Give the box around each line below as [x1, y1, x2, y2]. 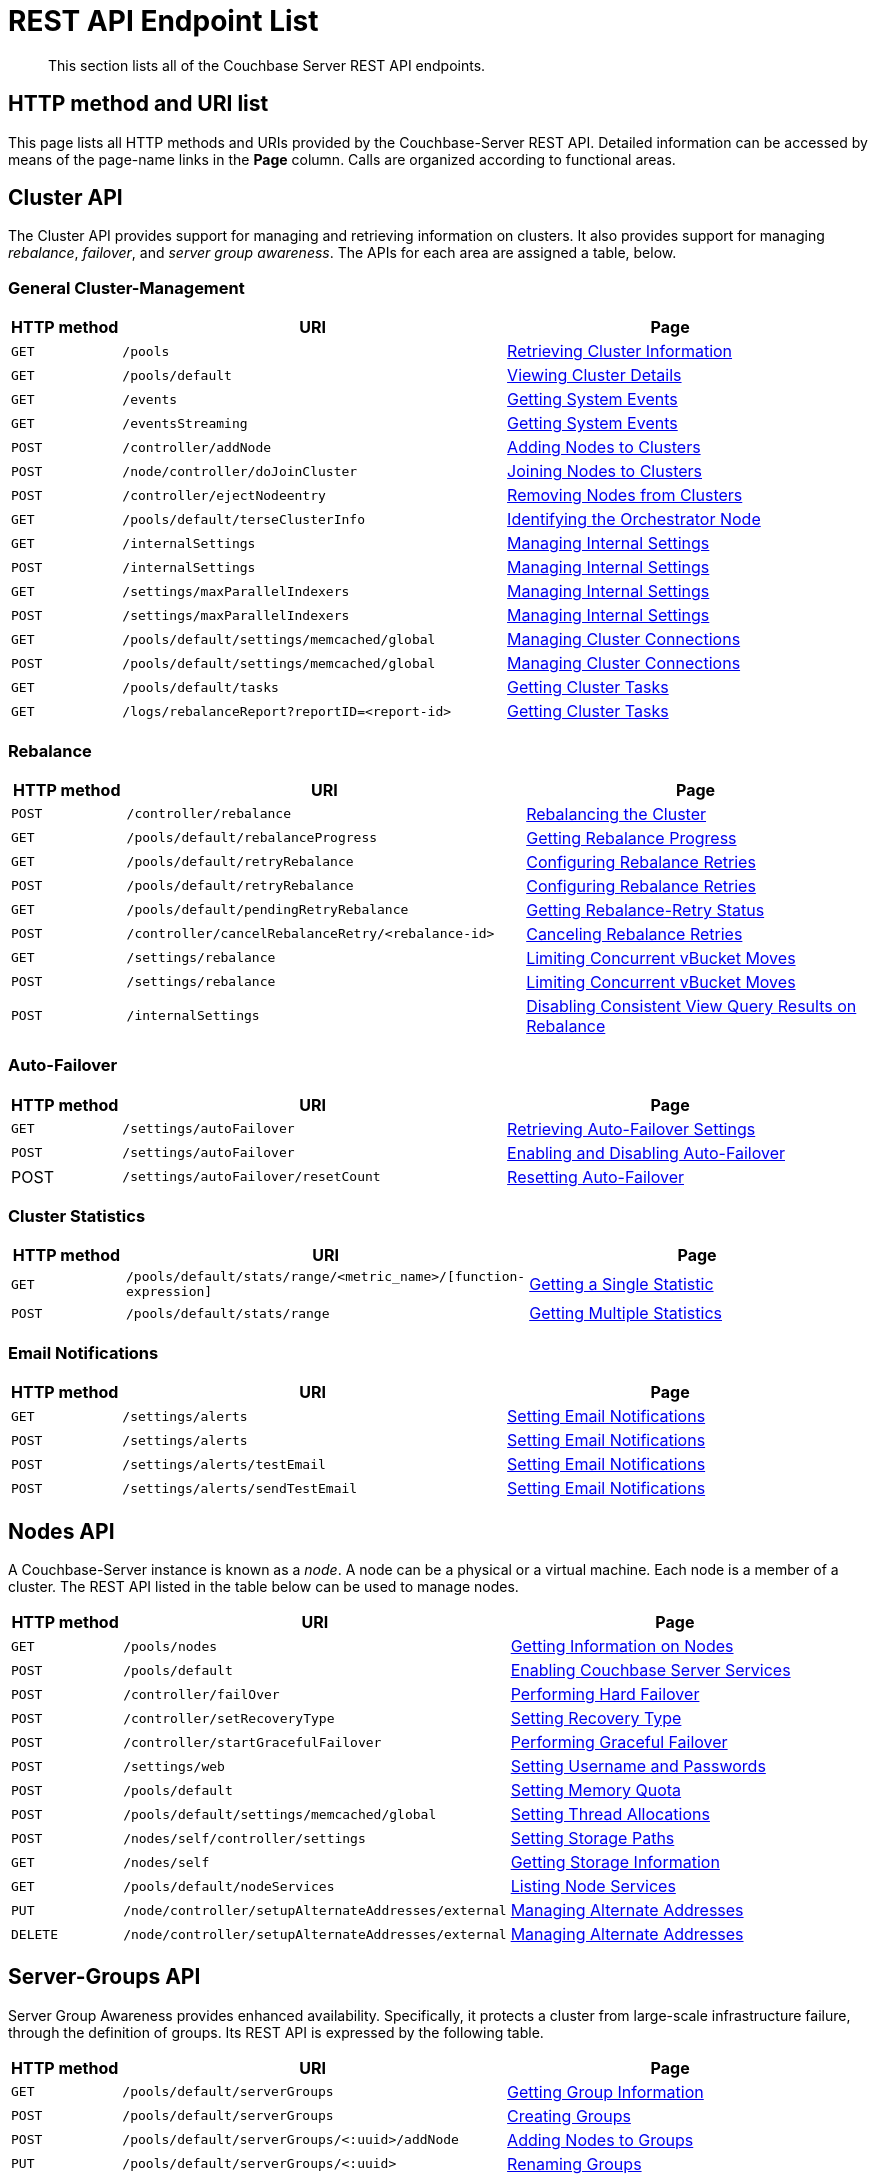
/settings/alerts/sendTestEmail [122, 1480, 358, 1496]
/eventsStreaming [122, 415, 248, 431]
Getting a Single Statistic [529, 1274, 714, 1295]
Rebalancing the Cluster [526, 803, 707, 824]
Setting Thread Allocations [510, 1804, 710, 1825]
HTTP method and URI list [8, 91, 269, 117]
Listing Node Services [510, 1876, 676, 1897]
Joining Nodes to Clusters [507, 461, 703, 482]
